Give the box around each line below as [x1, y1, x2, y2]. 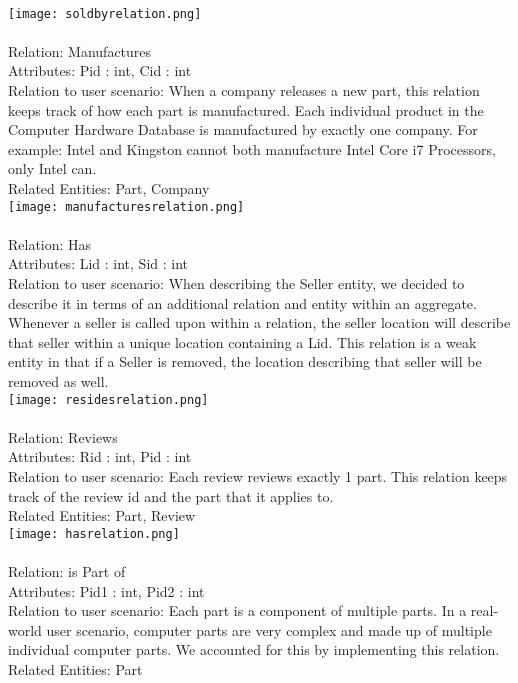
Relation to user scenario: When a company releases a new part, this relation [8, 80, 480, 101]
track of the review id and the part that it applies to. [8, 485, 334, 506]
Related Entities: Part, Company [8, 178, 210, 198]
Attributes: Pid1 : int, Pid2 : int [8, 580, 205, 601]
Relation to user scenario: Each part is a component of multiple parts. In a [8, 600, 467, 621]
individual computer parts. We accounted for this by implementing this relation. [8, 639, 500, 660]
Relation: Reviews [8, 426, 118, 447]
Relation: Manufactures [8, 40, 152, 61]
